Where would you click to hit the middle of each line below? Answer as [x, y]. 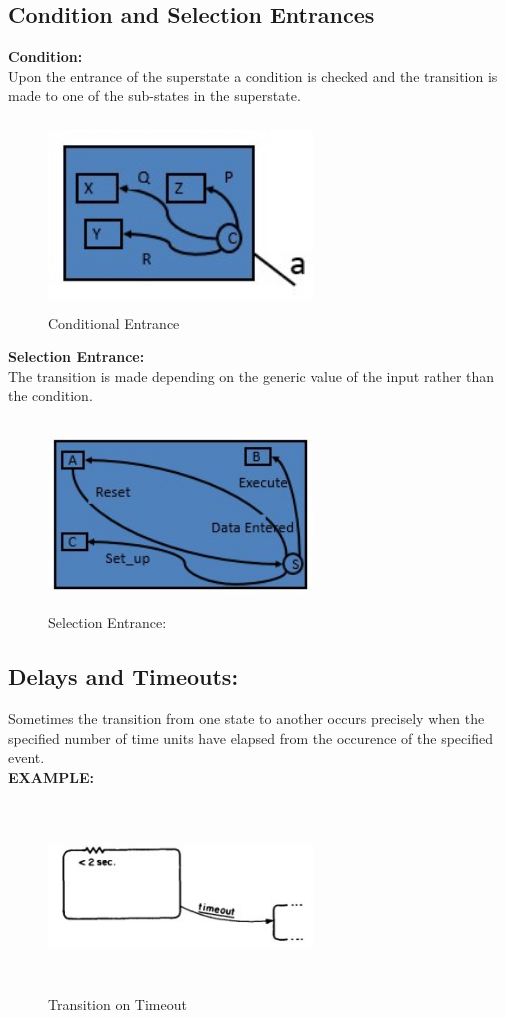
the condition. [50, 395]
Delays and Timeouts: [123, 676]
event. [26, 757]
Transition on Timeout [117, 1004]
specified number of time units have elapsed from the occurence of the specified [250, 737]
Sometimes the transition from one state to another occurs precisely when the [246, 718]
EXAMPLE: [51, 777]
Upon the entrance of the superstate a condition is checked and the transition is [253, 75]
